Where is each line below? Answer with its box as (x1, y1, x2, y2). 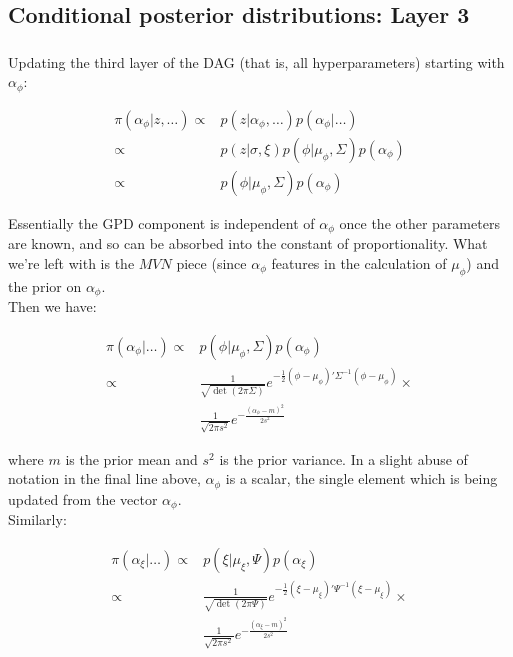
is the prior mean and (65, 448, 198, 469)
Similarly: (8, 509, 67, 530)
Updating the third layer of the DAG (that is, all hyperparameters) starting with (8, 51, 505, 72)
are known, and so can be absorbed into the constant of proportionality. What (8, 233, 488, 254)
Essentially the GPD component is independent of (8, 212, 315, 233)
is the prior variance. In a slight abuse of (219, 448, 468, 469)
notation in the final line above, (8, 468, 201, 489)
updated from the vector (8, 488, 158, 509)
